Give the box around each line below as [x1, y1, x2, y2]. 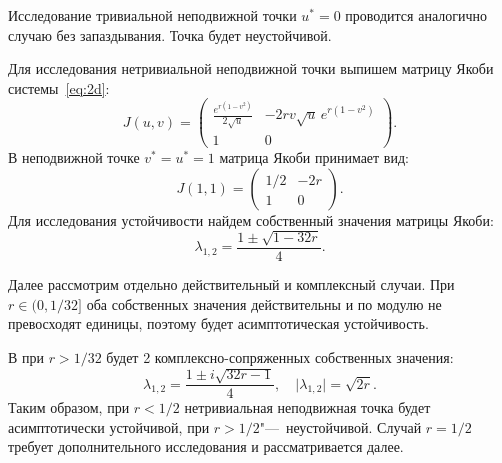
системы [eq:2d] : [8, 77, 110, 98]
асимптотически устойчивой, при [8, 416, 210, 437]
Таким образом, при [8, 397, 130, 418]
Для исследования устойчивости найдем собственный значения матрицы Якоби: [8, 209, 494, 230]
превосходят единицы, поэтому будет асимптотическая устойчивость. [8, 313, 429, 334]
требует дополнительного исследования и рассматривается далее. [8, 436, 404, 457]
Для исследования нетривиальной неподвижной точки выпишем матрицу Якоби [8, 58, 494, 79]
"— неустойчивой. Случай [259, 416, 422, 437]
